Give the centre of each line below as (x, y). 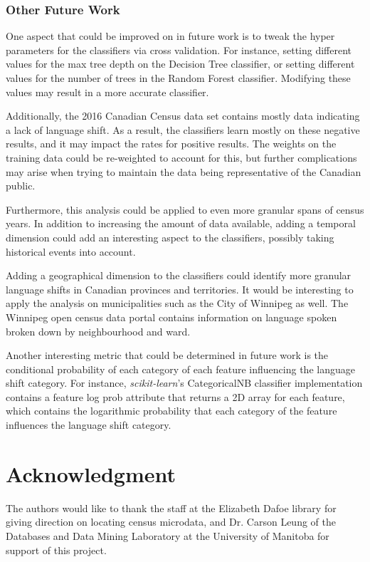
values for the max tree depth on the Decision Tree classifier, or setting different (180, 64)
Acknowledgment (91, 473)
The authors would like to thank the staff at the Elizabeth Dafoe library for (171, 508)
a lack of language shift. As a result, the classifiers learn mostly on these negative (183, 129)
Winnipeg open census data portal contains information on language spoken (171, 317)
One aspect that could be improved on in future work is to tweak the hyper (170, 36)
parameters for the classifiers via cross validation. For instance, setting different (179, 50)
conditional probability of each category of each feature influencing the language (180, 369)
